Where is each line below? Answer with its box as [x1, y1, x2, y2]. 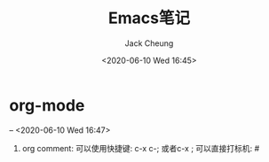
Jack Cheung [124, 37, 174, 49]
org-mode [9, 95, 85, 115]
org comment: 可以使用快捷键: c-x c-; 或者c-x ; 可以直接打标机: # [21, 143, 260, 153]
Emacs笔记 [107, 8, 191, 28]
